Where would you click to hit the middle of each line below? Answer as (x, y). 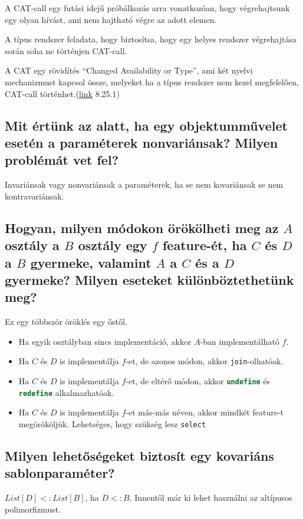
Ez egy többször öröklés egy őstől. (66, 322)
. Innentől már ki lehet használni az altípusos (211, 498)
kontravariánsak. (34, 196)
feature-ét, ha (205, 245)
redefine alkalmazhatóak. (66, 392)
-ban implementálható (240, 341)
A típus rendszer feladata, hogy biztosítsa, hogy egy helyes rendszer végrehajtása (151, 39)
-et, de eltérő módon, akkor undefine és (198, 380)
